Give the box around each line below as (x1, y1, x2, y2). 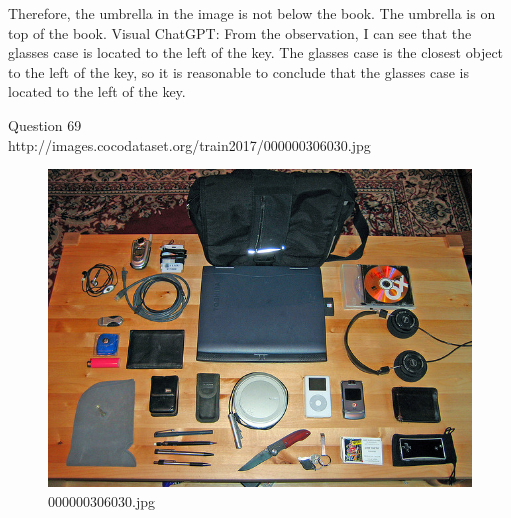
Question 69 (8, 114, 82, 135)
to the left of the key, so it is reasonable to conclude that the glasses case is (8, 61, 470, 82)
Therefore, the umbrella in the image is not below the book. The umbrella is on (8, 3, 496, 23)
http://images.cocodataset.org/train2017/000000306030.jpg (8, 134, 371, 155)
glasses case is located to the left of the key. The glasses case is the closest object (8, 42, 504, 63)
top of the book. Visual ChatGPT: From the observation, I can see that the (8, 22, 472, 43)
